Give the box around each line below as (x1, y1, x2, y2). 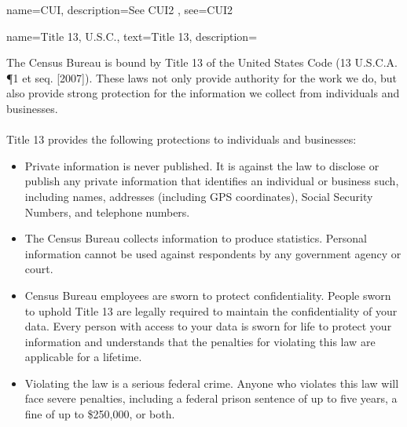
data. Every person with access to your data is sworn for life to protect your (24, 318, 392, 334)
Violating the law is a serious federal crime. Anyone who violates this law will (24, 374, 399, 391)
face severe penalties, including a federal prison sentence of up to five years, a (24, 390, 398, 407)
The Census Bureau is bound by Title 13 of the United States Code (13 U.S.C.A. (6, 54, 398, 71)
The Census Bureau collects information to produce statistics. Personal (24, 230, 367, 246)
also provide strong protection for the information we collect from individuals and (6, 85, 400, 101)
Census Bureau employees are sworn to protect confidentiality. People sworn (24, 286, 391, 303)
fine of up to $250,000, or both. (24, 406, 175, 422)
